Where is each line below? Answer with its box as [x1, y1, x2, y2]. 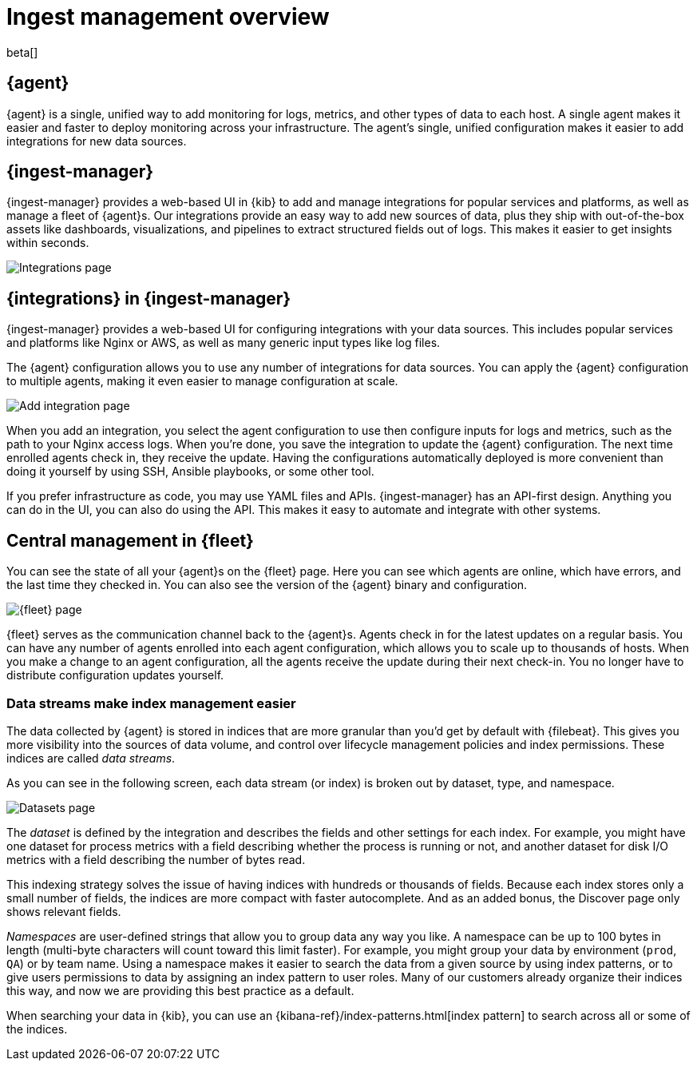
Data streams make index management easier [6, 695, 296, 711]
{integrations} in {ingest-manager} [6, 288, 291, 309]
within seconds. [6, 236, 89, 250]
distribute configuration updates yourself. [6, 668, 224, 683]
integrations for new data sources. [6, 133, 187, 148]
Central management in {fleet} [6, 530, 254, 551]
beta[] [6, 45, 38, 59]
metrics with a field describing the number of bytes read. [6, 852, 306, 866]
